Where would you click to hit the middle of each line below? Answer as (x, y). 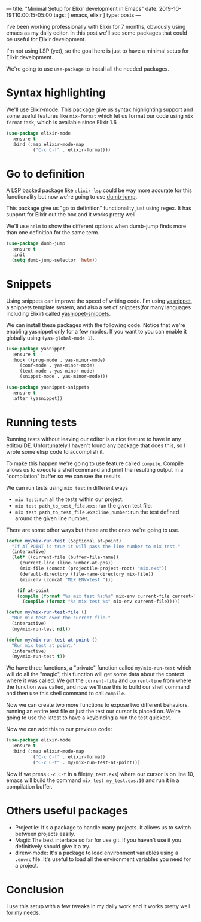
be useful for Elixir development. (46, 39)
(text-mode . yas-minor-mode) (57, 371)
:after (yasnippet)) (37, 398)
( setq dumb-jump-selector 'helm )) (54, 260)
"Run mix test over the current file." (61, 618)
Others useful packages (67, 810)
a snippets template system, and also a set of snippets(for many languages (99, 307)
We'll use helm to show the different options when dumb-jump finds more (96, 226)
